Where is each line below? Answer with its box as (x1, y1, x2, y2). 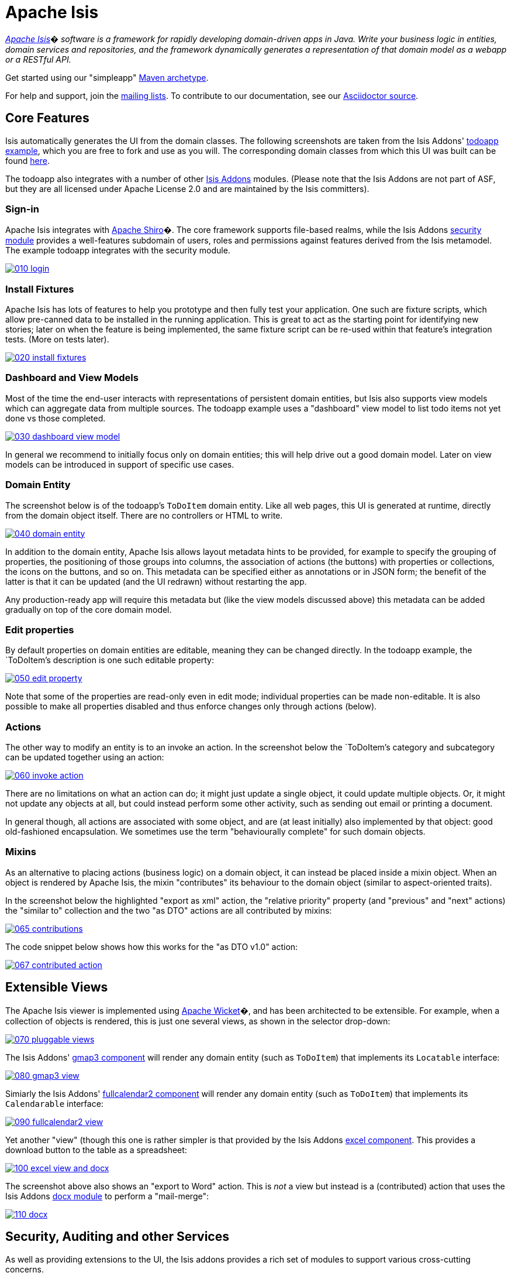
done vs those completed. (5, 413, 106, 423)
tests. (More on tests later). (5, 334, 109, 345)
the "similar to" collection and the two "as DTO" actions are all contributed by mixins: (5, 905, 332, 915)
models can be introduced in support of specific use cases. (5, 459, 234, 469)
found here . (5, 155, 50, 166)
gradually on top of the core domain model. (5, 604, 172, 615)
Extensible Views (5, 980, 108, 995)
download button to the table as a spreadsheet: (5, 1144, 187, 1155)
